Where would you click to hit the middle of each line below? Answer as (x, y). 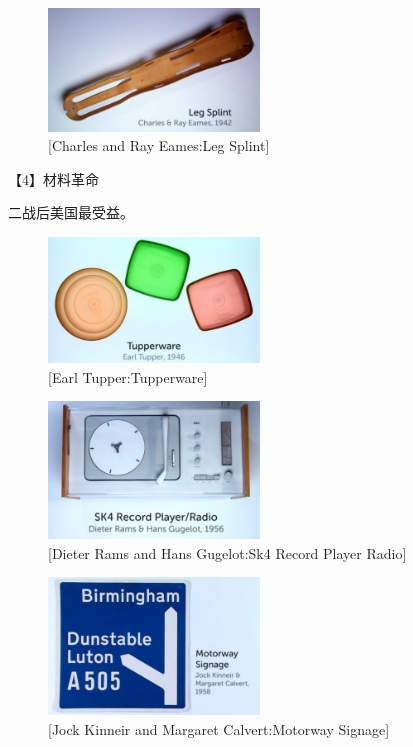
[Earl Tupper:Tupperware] (128, 376)
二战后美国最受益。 (71, 212)
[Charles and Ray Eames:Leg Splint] (159, 145)
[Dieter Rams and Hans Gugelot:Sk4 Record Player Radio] (227, 552)
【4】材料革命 (53, 178)
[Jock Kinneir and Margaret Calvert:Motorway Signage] (219, 728)
